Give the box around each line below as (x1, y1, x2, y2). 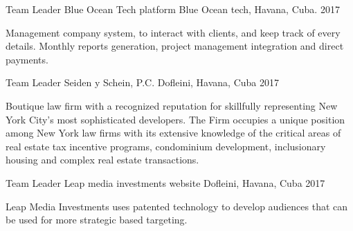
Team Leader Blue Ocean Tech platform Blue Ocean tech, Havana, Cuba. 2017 (6, 2, 340, 16)
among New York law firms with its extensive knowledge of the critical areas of (6, 125, 341, 140)
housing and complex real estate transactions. (6, 152, 199, 167)
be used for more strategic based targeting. (6, 212, 188, 227)
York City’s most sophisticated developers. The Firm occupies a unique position (6, 112, 345, 126)
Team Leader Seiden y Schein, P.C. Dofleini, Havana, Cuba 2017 (6, 75, 280, 90)
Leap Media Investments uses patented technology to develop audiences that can (6, 199, 348, 213)
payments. (6, 52, 48, 66)
